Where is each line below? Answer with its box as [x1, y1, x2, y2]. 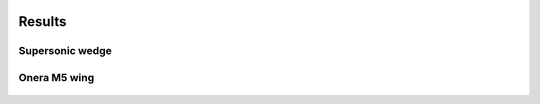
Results [18, 13, 67, 30]
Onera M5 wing [18, 70, 95, 84]
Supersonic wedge [18, 44, 112, 58]
